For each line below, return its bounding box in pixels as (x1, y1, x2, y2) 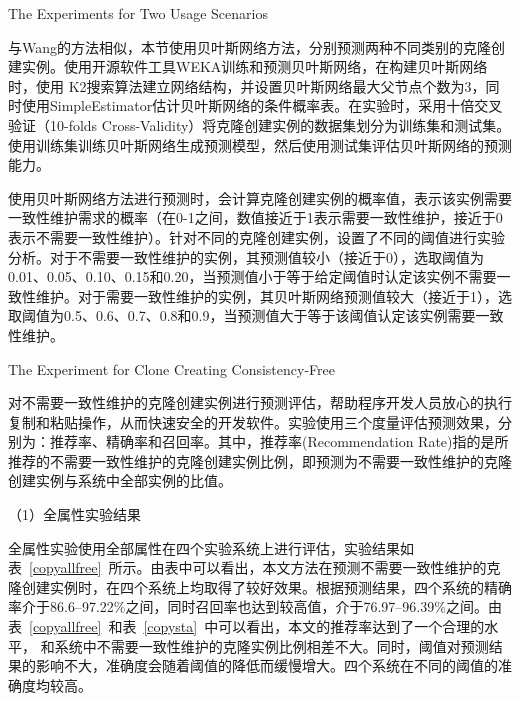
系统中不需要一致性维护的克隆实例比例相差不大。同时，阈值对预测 (54, 635, 489, 656)
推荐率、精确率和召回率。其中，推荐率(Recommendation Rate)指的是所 (49, 431, 509, 452)
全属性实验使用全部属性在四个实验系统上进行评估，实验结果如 (8, 537, 414, 558)
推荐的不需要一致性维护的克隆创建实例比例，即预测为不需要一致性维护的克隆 (8, 450, 512, 471)
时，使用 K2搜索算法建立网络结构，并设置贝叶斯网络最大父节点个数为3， (8, 75, 486, 96)
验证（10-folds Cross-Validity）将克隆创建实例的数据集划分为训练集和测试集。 (8, 114, 511, 135)
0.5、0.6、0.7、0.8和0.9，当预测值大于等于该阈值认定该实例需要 (63, 305, 476, 326)
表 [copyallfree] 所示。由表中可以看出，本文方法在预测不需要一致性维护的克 (8, 557, 501, 578)
